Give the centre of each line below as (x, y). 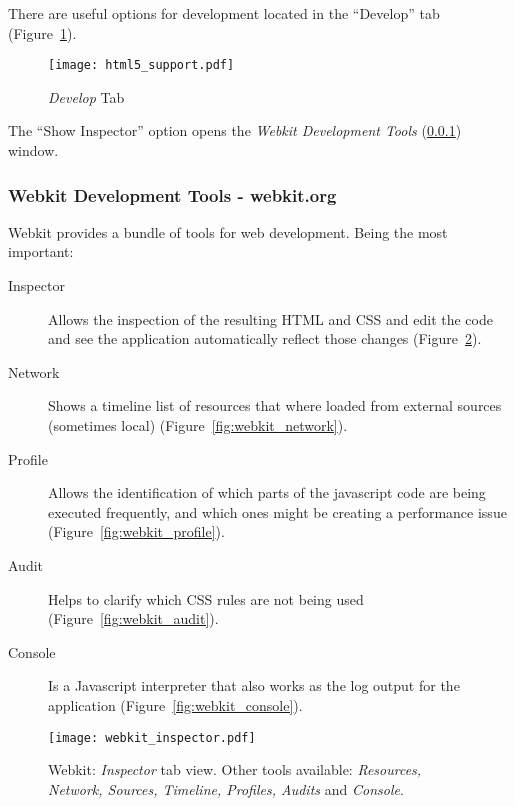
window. (33, 150)
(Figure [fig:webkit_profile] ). (136, 531)
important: (41, 251)
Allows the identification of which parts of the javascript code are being (267, 492)
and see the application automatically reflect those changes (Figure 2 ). (265, 338)
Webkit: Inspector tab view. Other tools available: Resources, (235, 769)
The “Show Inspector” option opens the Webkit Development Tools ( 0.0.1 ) (235, 130)
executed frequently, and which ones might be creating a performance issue (277, 511)
